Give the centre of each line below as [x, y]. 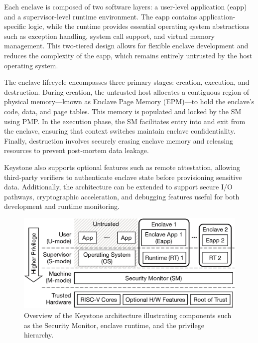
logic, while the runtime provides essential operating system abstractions [139, 26]
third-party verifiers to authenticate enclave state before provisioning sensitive [123, 177]
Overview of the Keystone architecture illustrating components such [128, 315]
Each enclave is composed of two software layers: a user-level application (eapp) [126, 6]
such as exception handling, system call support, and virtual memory [109, 36]
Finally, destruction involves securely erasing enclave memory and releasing [119, 140]
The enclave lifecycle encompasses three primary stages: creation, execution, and [127, 82]
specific [15, 26]
